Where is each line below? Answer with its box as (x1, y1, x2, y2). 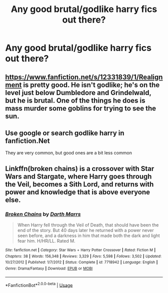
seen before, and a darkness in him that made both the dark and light (17, 232, 160, 238)
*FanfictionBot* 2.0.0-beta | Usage (5, 281, 73, 288)
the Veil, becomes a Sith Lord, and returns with (5, 180, 154, 188)
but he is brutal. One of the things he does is (5, 96, 146, 104)
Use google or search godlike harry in (5, 128, 124, 137)
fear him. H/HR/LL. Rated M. (17, 238, 76, 244)
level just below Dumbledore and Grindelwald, (5, 88, 151, 97)
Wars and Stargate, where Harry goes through (5, 172, 152, 180)
